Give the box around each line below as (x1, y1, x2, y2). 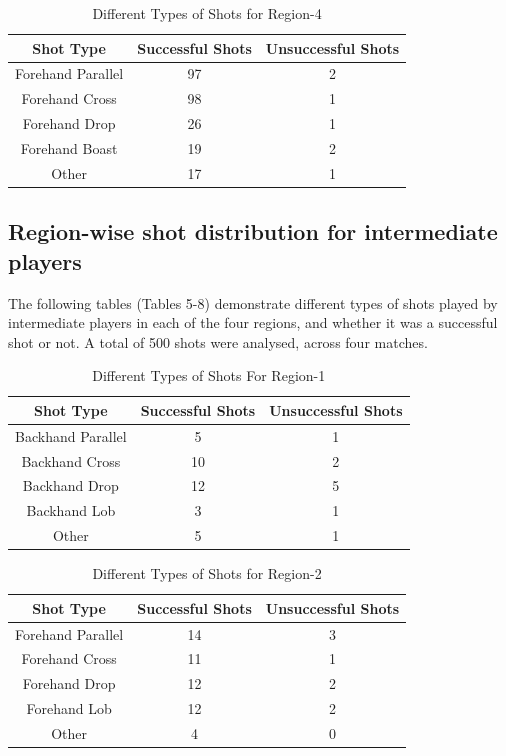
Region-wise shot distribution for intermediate (8, 216, 498, 247)
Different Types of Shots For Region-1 (92, 365, 326, 386)
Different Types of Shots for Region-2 (92, 563, 322, 584)
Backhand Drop (22, 475, 119, 496)
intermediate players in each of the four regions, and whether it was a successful (8, 312, 498, 333)
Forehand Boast (20, 137, 118, 158)
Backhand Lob (26, 500, 116, 521)
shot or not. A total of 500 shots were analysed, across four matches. (8, 331, 428, 352)
